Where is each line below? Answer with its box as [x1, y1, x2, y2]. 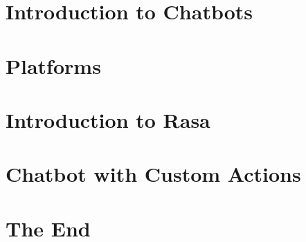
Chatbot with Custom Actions [6, 160, 301, 188]
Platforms [6, 51, 101, 80]
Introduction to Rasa [6, 105, 210, 133]
